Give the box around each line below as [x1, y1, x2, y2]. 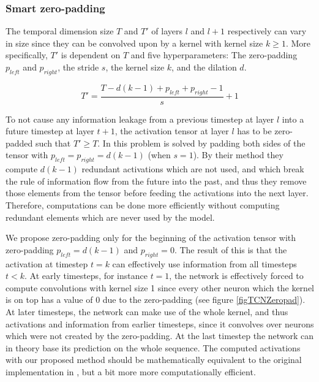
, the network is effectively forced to [169, 269, 304, 282]
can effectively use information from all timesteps [112, 257, 297, 270]
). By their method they [193, 148, 283, 161]
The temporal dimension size [6, 25, 114, 37]
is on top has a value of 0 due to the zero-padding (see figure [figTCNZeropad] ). [6, 293, 306, 306]
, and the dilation [171, 61, 237, 73]
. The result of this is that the [174, 243, 287, 256]
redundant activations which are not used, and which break [81, 162, 304, 175]
